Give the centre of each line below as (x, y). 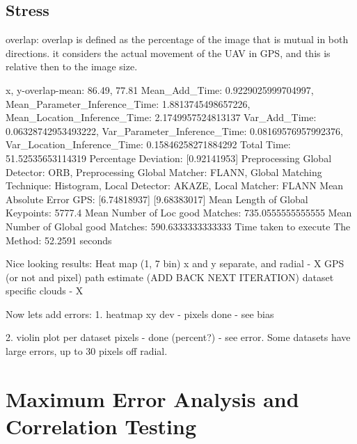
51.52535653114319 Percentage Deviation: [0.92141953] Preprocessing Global (169, 158)
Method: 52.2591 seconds (59, 240)
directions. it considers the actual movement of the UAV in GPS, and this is (168, 53)
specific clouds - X (45, 291)
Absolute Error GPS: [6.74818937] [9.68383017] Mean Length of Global (157, 199)
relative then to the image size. (72, 66)
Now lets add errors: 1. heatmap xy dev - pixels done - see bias (140, 314)
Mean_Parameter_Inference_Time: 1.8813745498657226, (128, 103)
